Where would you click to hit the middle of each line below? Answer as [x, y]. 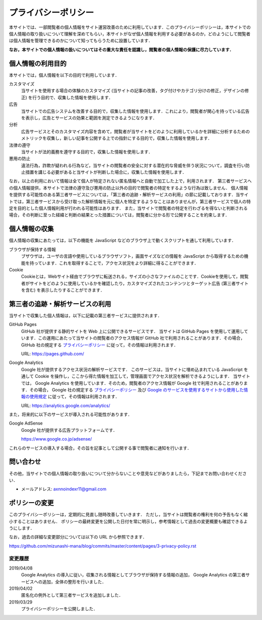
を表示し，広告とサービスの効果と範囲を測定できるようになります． [89, 118]
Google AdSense [26, 423]
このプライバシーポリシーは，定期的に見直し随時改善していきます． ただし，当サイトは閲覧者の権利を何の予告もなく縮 [128, 515]
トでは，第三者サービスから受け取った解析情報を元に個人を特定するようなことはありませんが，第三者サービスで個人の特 [130, 201]
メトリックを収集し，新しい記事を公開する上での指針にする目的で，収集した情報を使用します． [117, 138]
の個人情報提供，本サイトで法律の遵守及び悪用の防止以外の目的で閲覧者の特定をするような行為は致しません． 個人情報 [129, 188]
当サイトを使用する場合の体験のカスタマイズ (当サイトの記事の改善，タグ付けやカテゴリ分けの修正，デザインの [133, 91]
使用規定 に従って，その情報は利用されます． [74, 397]
